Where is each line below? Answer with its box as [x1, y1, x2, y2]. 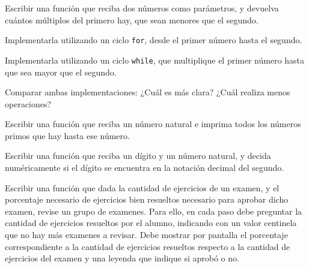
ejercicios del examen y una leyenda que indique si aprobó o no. [5, 252, 239, 264]
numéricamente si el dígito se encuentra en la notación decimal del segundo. [5, 161, 284, 174]
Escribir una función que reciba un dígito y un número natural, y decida [5, 149, 271, 162]
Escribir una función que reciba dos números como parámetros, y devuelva [5, 2, 279, 14]
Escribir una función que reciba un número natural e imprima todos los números [5, 118, 301, 130]
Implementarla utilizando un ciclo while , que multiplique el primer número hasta [5, 53, 305, 66]
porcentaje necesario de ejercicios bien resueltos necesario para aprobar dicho [5, 193, 289, 206]
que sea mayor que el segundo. [5, 65, 117, 78]
